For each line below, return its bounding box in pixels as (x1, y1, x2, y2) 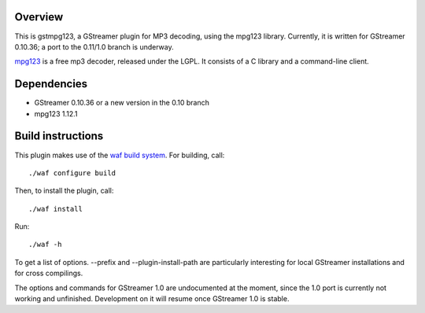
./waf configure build (28, 168, 116, 177)
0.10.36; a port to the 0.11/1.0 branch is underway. (14, 42, 174, 51)
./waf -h (28, 240, 62, 249)
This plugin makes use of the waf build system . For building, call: (14, 150, 225, 160)
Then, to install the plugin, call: (14, 186, 114, 196)
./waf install (28, 204, 83, 213)
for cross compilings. (14, 268, 83, 278)
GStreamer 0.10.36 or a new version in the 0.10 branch (34, 98, 210, 108)
